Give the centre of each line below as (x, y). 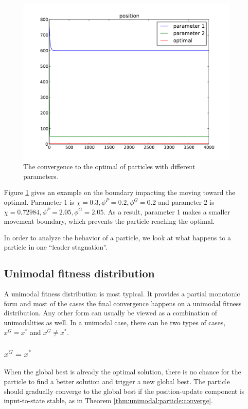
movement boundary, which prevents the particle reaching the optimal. (109, 221)
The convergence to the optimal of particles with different (109, 166)
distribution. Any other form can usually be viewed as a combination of (111, 313)
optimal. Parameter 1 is (39, 202)
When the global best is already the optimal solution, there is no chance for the (123, 372)
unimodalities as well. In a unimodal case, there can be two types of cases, (115, 322)
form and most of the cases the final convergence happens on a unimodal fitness (123, 303)
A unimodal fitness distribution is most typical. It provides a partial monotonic (122, 294)
